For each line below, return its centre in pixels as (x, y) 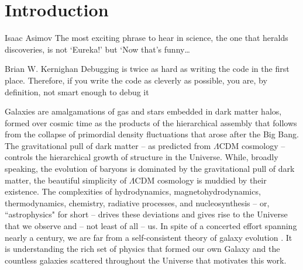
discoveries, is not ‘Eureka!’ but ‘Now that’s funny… (97, 49)
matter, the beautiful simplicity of (66, 180)
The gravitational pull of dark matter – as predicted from (108, 145)
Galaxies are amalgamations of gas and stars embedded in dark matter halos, (143, 111)
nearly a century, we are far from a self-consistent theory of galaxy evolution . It (149, 237)
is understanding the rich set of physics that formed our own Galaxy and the (142, 249)
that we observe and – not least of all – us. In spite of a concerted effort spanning (151, 226)
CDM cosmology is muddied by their (201, 180)
